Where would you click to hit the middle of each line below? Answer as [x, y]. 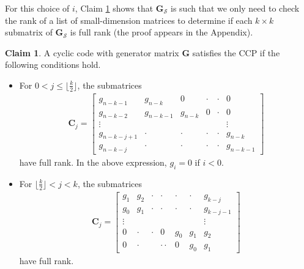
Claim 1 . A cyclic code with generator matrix [92, 52]
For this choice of [37, 8]
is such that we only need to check [235, 8]
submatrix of [29, 32]
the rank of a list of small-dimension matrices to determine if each [129, 20]
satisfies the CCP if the [236, 52]
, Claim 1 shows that [114, 8]
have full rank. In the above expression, [93, 162]
